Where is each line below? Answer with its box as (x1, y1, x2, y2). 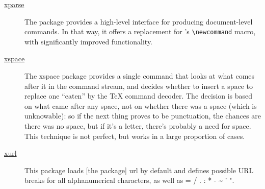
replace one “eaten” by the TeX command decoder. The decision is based (24, 90, 253, 101)
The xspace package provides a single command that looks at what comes (24, 70, 255, 81)
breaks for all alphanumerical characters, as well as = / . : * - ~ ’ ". (24, 175, 234, 185)
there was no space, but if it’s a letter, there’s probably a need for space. (24, 121, 251, 131)
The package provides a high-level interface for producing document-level (24, 16, 253, 27)
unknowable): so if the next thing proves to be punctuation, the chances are (24, 110, 261, 121)
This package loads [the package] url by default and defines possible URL (24, 164, 254, 175)
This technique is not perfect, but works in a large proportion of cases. (24, 130, 245, 141)
